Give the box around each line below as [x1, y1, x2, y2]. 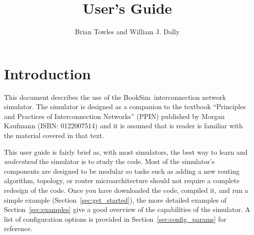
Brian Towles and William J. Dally [75, 26, 180, 37]
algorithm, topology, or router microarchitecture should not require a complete [4, 175, 240, 186]
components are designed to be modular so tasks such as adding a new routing [4, 165, 240, 176]
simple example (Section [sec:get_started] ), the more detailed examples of [4, 194, 227, 205]
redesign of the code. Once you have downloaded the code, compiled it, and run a [4, 185, 249, 195]
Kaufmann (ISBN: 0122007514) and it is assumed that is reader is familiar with [4, 120, 243, 131]
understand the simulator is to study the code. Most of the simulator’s [4, 156, 215, 166]
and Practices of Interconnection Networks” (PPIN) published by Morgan [4, 111, 225, 121]
